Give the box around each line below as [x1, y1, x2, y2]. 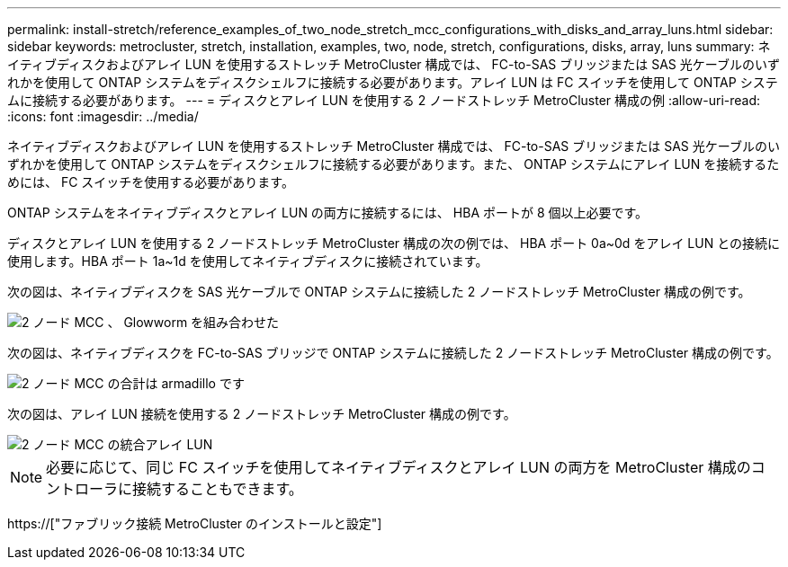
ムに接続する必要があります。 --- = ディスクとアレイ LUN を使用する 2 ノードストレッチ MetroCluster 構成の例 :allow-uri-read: [7, 93, 761, 108]
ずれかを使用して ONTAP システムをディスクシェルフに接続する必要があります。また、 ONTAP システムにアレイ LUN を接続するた [7, 156, 780, 172]
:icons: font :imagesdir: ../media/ [7, 109, 199, 124]
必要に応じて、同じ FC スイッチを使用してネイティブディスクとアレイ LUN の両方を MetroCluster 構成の [46, 458, 751, 476]
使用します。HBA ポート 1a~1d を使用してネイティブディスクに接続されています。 [7, 253, 488, 269]
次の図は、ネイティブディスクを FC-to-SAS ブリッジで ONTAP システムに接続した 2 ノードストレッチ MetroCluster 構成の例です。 [7, 345, 779, 360]
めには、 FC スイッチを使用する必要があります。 [7, 174, 294, 190]
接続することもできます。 [132, 480, 303, 498]
